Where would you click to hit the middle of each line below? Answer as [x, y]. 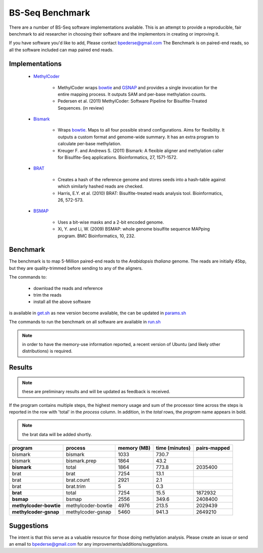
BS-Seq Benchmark [49, 13]
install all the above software [62, 302]
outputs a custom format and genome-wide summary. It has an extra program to [138, 137]
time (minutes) [173, 448]
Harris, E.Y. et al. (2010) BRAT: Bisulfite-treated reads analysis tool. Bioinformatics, [140, 193]
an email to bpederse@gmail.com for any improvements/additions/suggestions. [89, 544]
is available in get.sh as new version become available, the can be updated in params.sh [97, 313]
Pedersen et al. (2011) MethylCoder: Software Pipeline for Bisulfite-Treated [132, 101]
